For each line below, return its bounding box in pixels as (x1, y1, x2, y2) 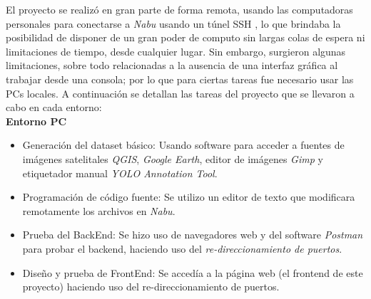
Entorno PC (6, 113, 67, 128)
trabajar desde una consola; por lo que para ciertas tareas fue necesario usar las (6, 71, 354, 86)
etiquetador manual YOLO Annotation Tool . (22, 165, 218, 180)
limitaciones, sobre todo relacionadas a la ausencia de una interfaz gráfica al (6, 58, 338, 73)
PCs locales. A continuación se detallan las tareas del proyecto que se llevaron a (6, 85, 355, 100)
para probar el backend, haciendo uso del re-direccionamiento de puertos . (22, 241, 342, 256)
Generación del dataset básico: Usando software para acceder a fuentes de (22, 137, 345, 152)
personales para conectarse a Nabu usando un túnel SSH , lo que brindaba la (6, 16, 341, 31)
